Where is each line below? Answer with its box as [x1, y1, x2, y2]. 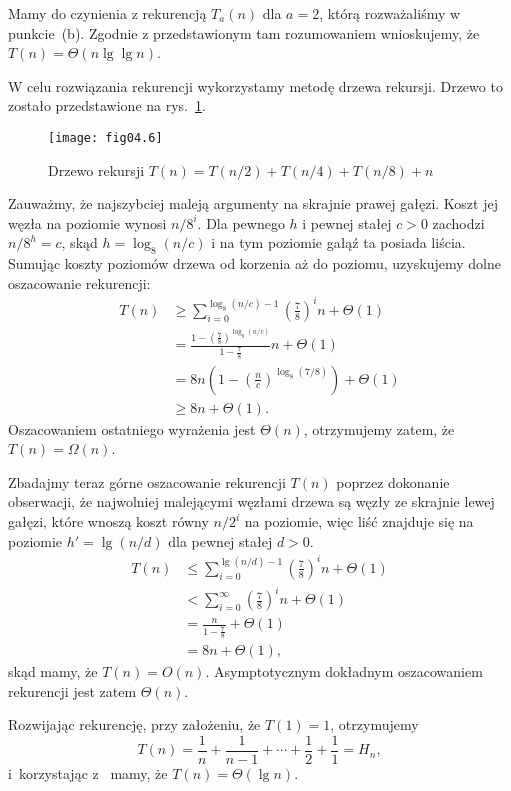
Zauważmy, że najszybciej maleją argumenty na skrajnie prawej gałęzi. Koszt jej [8, 193, 498, 214]
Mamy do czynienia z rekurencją [8, 3, 207, 23]
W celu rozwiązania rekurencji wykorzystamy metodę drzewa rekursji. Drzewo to [8, 75, 503, 96]
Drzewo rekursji [48, 159, 145, 180]
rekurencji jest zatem [8, 680, 137, 701]
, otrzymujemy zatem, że [303, 418, 455, 439]
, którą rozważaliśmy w [319, 3, 461, 23]
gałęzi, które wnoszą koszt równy [8, 511, 209, 532]
